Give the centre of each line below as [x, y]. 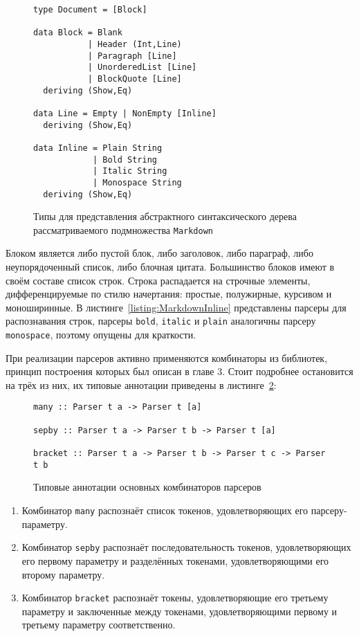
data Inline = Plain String [98, 148]
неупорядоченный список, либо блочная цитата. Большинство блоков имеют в [170, 266]
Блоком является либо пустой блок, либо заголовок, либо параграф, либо [159, 253]
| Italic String [130, 171]
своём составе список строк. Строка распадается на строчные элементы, [158, 280]
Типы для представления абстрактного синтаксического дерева [165, 216]
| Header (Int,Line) [135, 44]
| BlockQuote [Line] [135, 79]
